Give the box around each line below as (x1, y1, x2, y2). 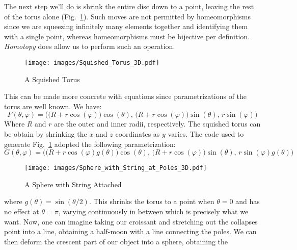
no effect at (4, 206, 39, 217)
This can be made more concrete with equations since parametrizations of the (4, 91, 247, 102)
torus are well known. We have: (4, 101, 102, 111)
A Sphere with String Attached (24, 179, 122, 189)
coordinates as (115, 129, 160, 139)
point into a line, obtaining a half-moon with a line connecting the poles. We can (4, 226, 257, 237)
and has (235, 196, 260, 207)
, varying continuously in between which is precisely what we (58, 206, 249, 217)
